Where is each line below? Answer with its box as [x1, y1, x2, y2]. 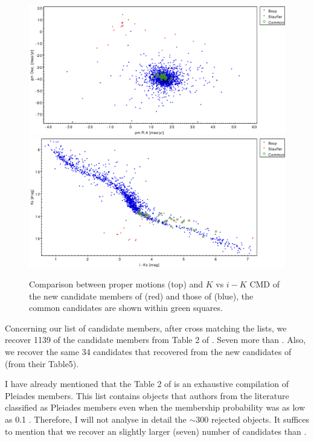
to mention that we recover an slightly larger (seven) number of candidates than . [5, 424, 307, 437]
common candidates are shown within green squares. [29, 301, 223, 314]
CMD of [249, 277, 280, 290]
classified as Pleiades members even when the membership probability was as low [5, 401, 306, 414]
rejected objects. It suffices [211, 412, 309, 425]
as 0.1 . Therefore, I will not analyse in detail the [5, 412, 187, 425]
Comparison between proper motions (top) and [29, 277, 203, 290]
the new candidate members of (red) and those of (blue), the [29, 289, 254, 302]
